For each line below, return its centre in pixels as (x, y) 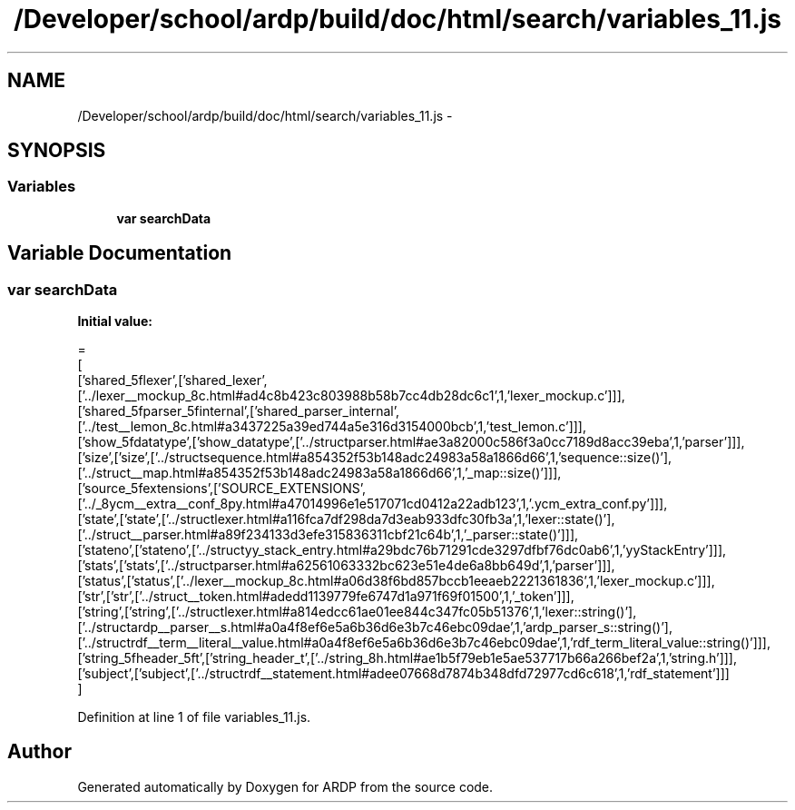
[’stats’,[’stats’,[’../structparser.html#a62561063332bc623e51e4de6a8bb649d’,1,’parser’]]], (346, 566)
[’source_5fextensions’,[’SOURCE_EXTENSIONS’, (221, 489)
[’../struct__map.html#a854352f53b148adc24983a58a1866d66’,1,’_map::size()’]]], (319, 473)
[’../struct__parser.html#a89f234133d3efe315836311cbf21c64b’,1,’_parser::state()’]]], (328, 535)
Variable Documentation (120, 253)
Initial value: (115, 321)
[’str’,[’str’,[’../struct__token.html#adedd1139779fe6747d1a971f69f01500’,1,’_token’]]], (326, 597)
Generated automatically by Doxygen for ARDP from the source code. (285, 786)
